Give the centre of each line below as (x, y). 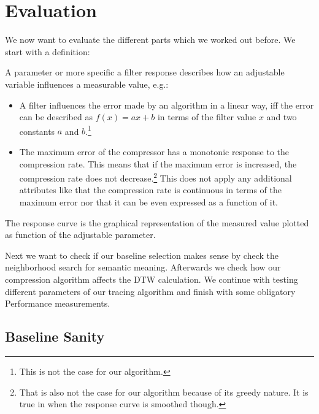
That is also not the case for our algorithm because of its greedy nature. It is (164, 392)
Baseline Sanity (55, 336)
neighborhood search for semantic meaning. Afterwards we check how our (143, 267)
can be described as (56, 117)
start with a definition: (48, 51)
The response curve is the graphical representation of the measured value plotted (157, 222)
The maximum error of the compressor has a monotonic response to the (154, 151)
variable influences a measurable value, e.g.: (87, 84)
